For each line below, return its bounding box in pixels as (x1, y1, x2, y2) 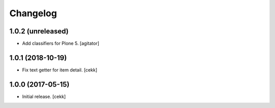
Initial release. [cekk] (22, 93, 66, 99)
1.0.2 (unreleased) (9, 27, 69, 35)
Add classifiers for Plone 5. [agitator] (22, 41, 99, 47)
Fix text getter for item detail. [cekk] (22, 66, 98, 73)
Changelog (9, 8, 57, 19)
